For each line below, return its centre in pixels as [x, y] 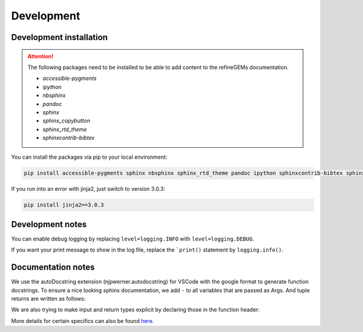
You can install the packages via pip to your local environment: [89, 157]
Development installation [60, 37]
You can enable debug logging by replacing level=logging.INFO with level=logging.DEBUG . [132, 239]
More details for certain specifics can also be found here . [83, 320]
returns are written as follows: [48, 299]
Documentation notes [53, 267]
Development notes [49, 224]
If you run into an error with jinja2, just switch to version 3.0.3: [88, 189]
